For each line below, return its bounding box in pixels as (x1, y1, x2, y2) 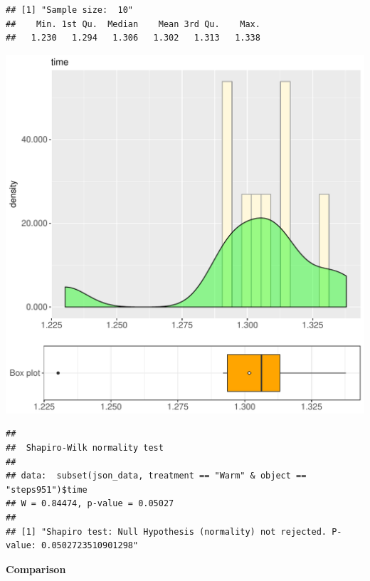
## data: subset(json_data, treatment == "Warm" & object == (6, 471, 307, 481)
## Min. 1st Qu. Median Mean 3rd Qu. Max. (6, 19, 260, 29)
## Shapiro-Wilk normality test (6, 442, 164, 453)
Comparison (6, 561, 66, 576)
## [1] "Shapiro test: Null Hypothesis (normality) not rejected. (6, 526, 327, 537)
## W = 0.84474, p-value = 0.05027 (6, 498, 174, 509)
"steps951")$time (6, 484, 88, 495)
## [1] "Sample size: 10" (6, 5, 133, 15)
